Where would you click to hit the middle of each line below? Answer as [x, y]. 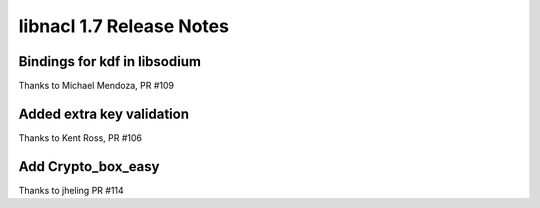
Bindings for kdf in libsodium [110, 61]
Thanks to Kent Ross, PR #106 [80, 137]
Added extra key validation [104, 113]
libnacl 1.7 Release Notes [124, 26]
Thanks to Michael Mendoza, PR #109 [96, 86]
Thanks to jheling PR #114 [71, 190]
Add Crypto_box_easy [89, 166]
